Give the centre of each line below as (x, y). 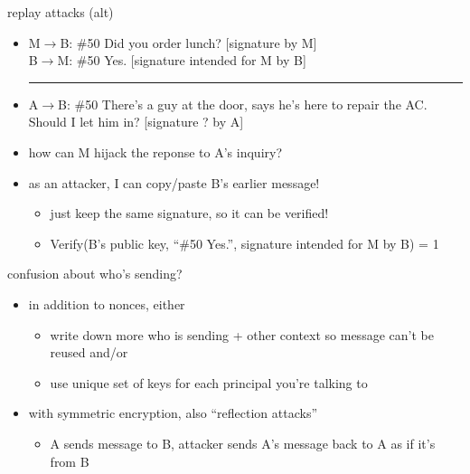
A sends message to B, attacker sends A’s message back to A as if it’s (243, 443)
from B (70, 461)
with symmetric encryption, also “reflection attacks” (173, 413)
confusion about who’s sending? (95, 274)
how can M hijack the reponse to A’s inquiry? (155, 152)
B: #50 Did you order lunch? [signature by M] (188, 42)
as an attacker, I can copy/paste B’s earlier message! (174, 182)
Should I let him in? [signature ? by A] (136, 122)
